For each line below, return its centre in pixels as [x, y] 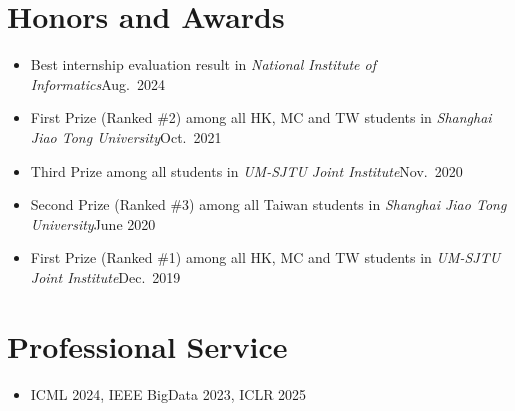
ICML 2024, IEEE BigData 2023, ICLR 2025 [168, 393]
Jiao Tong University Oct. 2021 [126, 136]
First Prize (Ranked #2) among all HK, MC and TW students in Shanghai [261, 117]
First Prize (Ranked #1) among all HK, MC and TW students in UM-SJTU [265, 257]
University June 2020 [93, 223]
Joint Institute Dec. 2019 [105, 276]
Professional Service [147, 345]
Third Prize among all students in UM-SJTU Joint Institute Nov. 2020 [246, 170]
